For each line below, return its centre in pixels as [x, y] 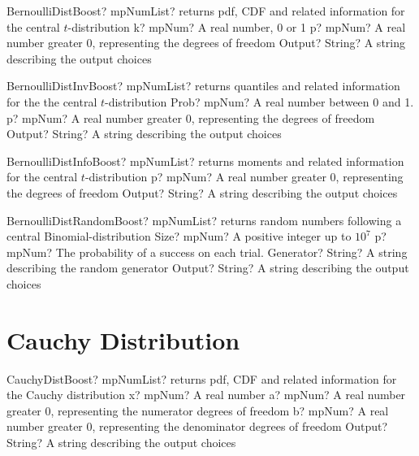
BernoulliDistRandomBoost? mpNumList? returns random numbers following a [204, 220]
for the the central [52, 101]
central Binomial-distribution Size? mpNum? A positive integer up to [179, 236]
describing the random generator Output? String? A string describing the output [208, 268]
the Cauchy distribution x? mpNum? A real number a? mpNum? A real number [206, 395]
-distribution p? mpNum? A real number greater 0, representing [244, 177]
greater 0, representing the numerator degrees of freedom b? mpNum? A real [198, 410]
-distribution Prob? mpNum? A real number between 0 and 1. [259, 101]
